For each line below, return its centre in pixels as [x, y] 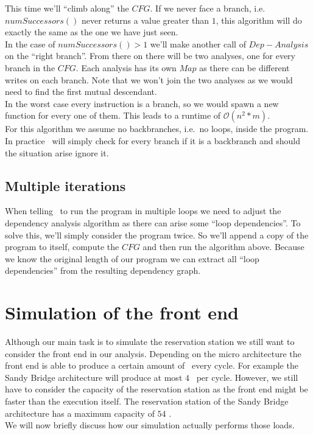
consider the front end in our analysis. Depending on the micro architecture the [153, 353]
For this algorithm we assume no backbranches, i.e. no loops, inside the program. [157, 129]
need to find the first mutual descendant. [81, 92]
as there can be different [244, 67]
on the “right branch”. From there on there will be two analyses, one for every [150, 56]
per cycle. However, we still [247, 377]
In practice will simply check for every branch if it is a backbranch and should [153, 140]
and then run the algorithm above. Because [223, 247]
